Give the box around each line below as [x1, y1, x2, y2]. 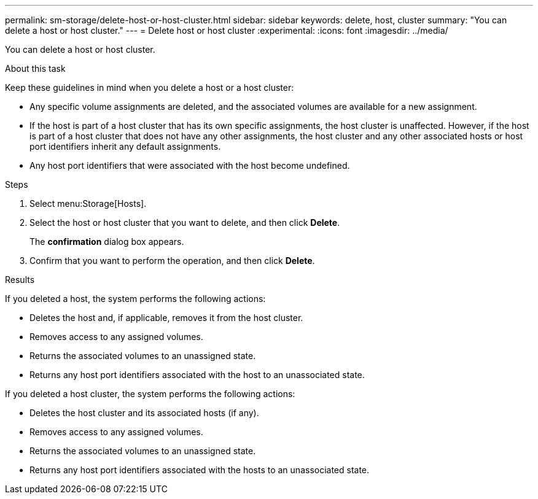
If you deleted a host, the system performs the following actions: [5, 293, 266, 304]
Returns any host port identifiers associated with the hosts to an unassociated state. [29, 465, 370, 475]
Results [5, 274, 35, 285]
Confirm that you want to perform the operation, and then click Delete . [29, 255, 315, 266]
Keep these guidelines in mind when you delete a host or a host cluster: [5, 82, 294, 93]
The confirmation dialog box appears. [29, 236, 184, 247]
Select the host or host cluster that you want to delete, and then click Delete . [29, 217, 340, 228]
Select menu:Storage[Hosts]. [29, 198, 147, 209]
